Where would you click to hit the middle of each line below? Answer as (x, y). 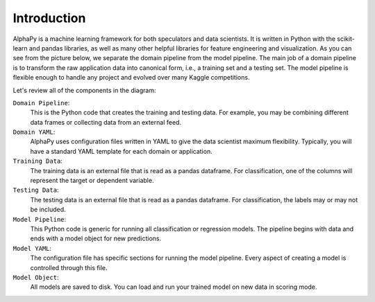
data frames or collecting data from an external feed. (106, 122)
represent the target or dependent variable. (92, 181)
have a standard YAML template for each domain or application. (121, 151)
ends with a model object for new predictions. (96, 238)
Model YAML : (32, 248)
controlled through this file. (69, 267)
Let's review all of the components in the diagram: (84, 90)
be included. (48, 210)
